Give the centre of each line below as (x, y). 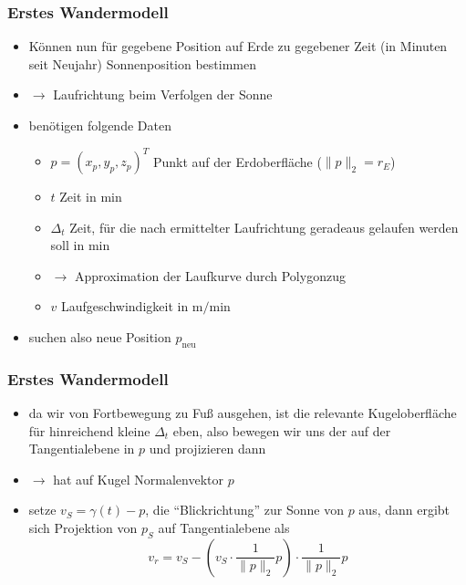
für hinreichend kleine (89, 430)
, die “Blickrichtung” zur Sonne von (244, 510)
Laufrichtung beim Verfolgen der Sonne (163, 94)
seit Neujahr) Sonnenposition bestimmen (142, 63)
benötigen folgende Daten (100, 125)
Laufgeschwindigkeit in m (132, 306)
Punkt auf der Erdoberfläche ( (237, 161)
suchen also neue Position (100, 337)
